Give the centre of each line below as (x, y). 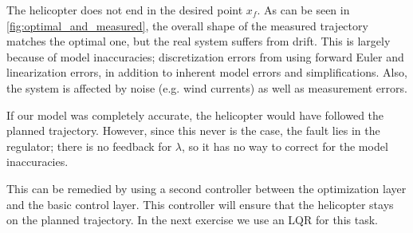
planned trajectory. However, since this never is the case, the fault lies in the (193, 130)
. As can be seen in (303, 10)
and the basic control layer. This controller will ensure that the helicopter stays (200, 204)
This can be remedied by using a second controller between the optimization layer (206, 188)
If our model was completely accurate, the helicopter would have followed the (195, 115)
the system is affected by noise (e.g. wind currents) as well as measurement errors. (207, 87)
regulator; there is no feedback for (89, 146)
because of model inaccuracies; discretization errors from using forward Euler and (205, 56)
